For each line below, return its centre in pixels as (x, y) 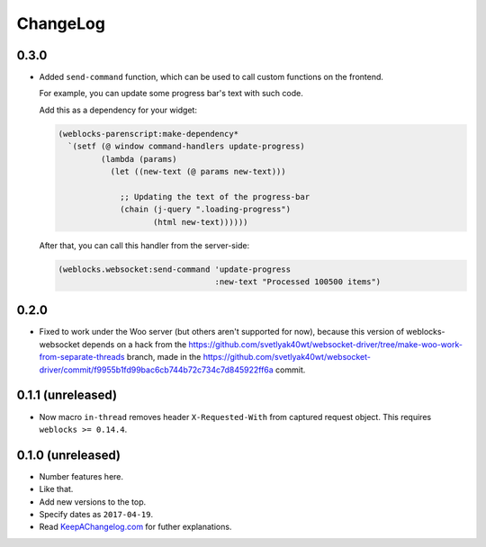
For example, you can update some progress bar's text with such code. (171, 94)
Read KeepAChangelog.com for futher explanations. (135, 527)
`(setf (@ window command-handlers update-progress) (186, 147)
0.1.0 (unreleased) (69, 455)
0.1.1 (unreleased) (67, 395)
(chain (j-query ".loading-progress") (206, 210)
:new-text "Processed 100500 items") (298, 282)
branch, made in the (164, 357)
